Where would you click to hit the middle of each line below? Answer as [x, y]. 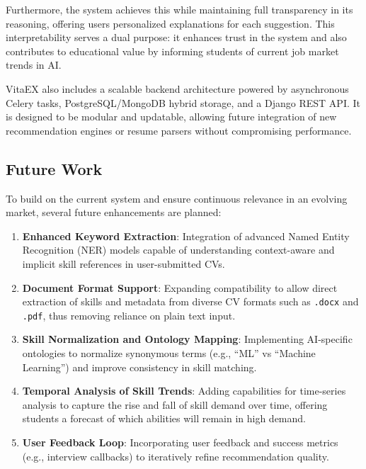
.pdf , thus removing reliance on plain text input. [129, 315]
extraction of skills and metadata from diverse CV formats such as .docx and [190, 301]
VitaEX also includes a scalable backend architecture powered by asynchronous [177, 88]
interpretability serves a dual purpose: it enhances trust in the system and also [176, 37]
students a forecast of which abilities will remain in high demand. [164, 418]
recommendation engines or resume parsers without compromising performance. [179, 130]
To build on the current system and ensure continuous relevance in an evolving [177, 198]
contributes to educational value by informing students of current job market [172, 51]
